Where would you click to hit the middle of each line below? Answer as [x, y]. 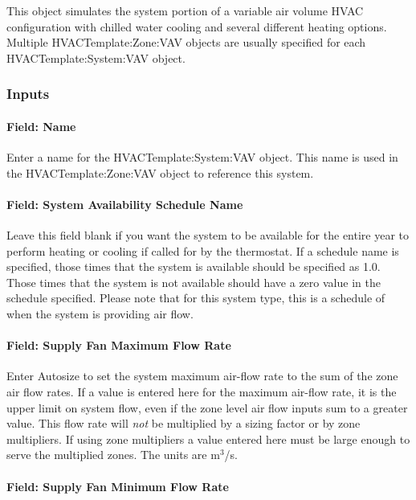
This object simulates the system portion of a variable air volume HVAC [185, 10]
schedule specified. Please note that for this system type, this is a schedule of [196, 298]
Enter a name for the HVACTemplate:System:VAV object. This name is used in [202, 157]
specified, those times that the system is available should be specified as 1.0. [194, 266]
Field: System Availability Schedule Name [125, 204]
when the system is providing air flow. [100, 313]
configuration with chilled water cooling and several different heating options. [197, 26]
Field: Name [41, 126]
